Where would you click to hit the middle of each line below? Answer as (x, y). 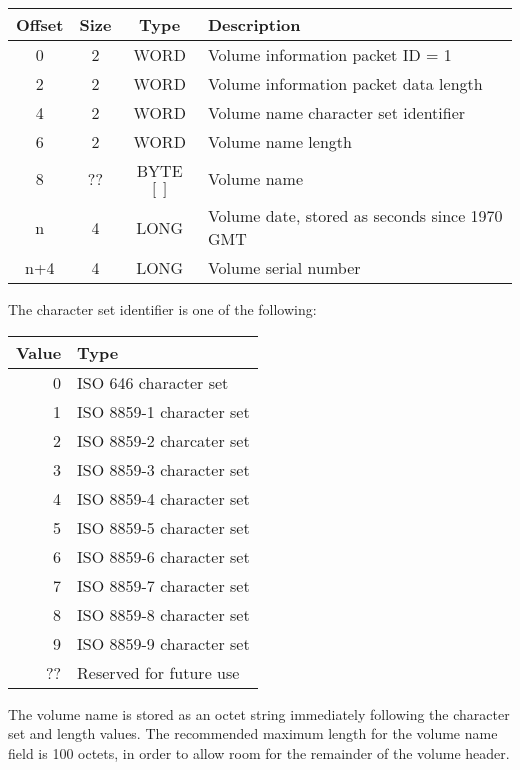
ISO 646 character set (153, 382)
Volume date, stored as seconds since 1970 (355, 215)
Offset (40, 24)
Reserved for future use (158, 672)
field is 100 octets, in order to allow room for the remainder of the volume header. (259, 752)
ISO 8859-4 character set (163, 498)
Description (254, 24)
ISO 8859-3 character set (163, 469)
